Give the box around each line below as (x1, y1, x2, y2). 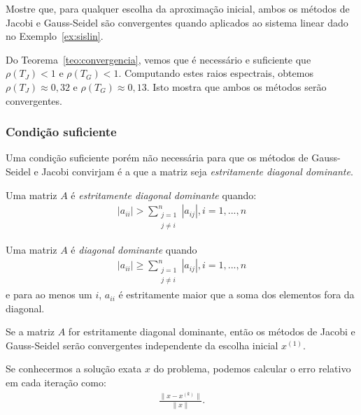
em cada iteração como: (6, 375, 106, 390)
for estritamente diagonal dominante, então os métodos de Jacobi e (68, 324, 355, 339)
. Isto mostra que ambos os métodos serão (146, 79, 327, 94)
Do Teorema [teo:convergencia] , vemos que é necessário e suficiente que (6, 52, 311, 66)
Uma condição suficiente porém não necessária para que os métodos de (6, 150, 309, 165)
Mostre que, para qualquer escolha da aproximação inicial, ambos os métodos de (6, 1, 350, 15)
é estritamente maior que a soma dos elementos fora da (118, 287, 355, 302)
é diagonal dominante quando (71, 242, 197, 256)
